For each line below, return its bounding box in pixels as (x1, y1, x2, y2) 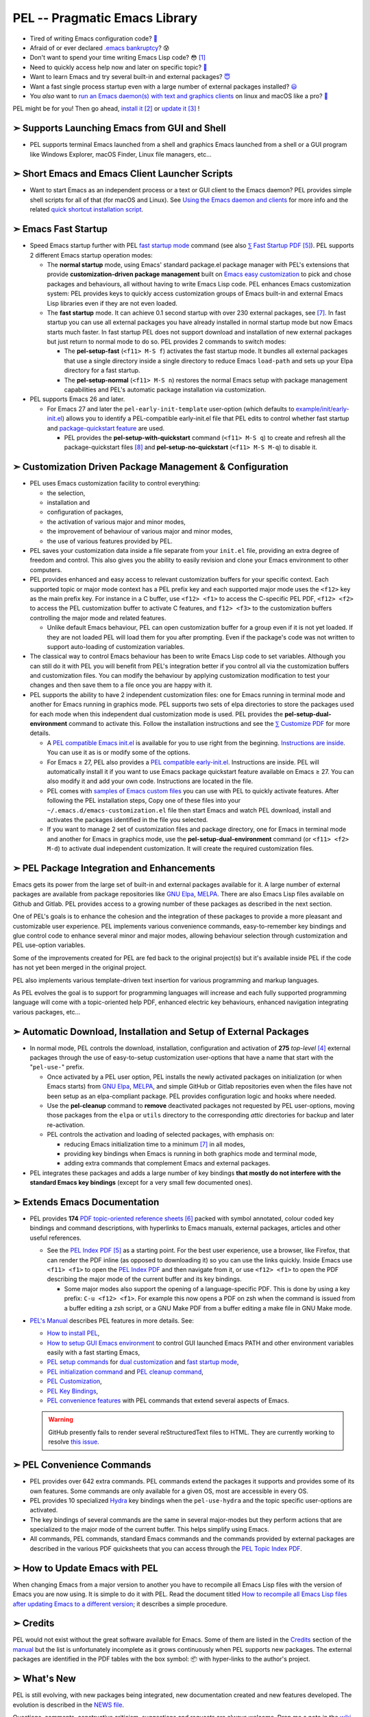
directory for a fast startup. (64, 366, 140, 374)
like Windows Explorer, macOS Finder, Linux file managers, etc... (29, 150, 212, 158)
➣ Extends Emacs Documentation (12, 1196, 160, 1208)
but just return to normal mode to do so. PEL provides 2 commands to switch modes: (47, 337, 287, 346)
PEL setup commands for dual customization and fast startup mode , (47, 1358, 239, 1366)
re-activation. (47, 1120, 85, 1129)
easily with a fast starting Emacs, (47, 1348, 140, 1356)
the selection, (47, 488, 86, 497)
